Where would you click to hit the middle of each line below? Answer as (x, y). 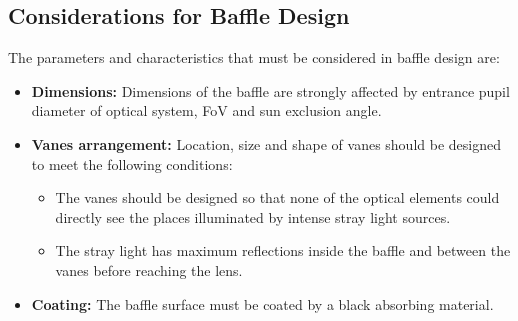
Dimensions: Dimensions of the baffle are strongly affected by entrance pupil (270, 90)
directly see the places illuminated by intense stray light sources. (253, 216)
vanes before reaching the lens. (149, 269)
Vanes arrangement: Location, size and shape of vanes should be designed (266, 143)
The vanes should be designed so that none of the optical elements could (277, 197)
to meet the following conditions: (132, 163)
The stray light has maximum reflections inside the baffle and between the (283, 250)
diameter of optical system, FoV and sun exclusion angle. (206, 110)
